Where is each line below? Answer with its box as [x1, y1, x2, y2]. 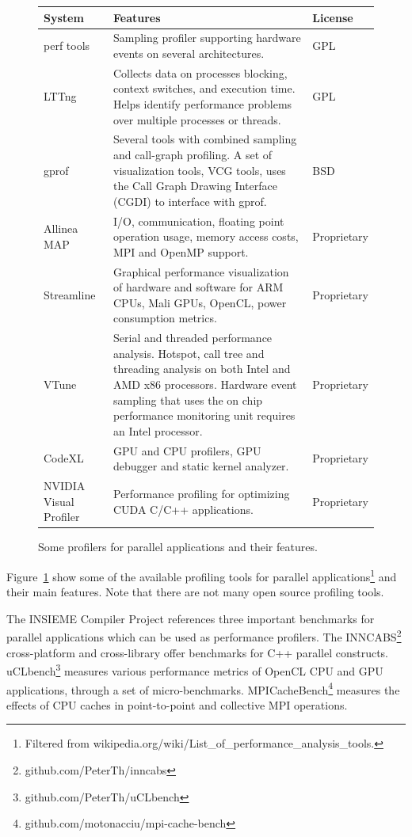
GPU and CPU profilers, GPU [113, 442, 261, 458]
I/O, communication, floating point [113, 212, 284, 229]
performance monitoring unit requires [113, 407, 296, 424]
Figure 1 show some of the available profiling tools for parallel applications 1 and [6, 566, 397, 584]
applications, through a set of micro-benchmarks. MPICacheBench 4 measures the [6, 679, 400, 698]
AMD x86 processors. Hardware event [113, 376, 297, 393]
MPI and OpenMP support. [113, 243, 249, 260]
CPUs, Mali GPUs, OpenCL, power [113, 294, 287, 310]
